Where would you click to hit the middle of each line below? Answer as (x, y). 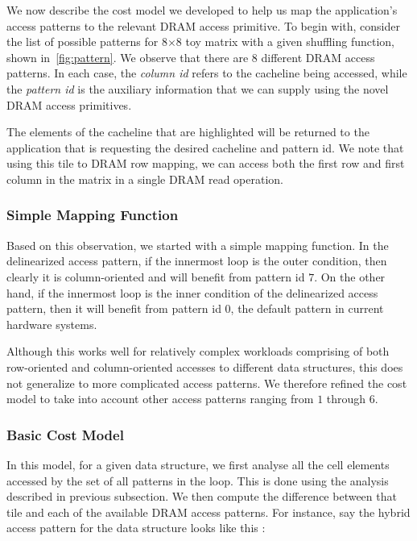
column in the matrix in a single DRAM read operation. (145, 179)
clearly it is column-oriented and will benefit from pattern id (156, 276)
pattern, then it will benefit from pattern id (114, 308)
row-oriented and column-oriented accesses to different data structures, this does (205, 366)
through (346, 399)
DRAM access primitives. (69, 104)
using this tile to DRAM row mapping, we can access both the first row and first (206, 163)
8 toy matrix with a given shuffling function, (285, 42)
